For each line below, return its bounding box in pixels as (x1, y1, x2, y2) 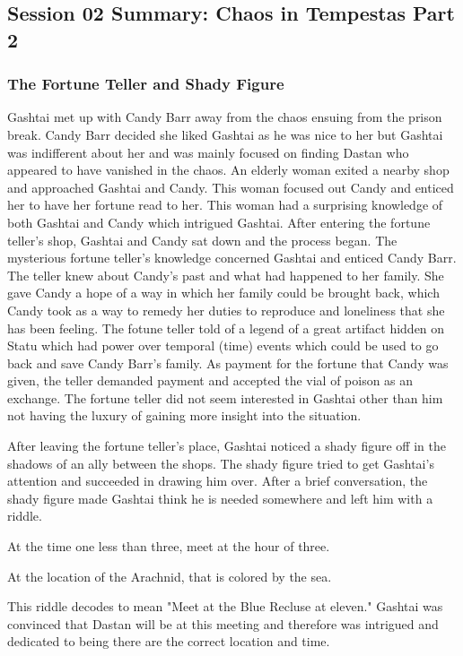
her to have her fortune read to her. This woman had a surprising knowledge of (7, 195, 443, 214)
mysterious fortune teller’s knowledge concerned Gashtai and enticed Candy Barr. (7, 248, 457, 267)
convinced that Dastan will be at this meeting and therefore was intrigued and (7, 614, 439, 633)
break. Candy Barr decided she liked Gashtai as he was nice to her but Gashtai (7, 125, 443, 143)
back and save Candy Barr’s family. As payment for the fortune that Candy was (7, 353, 449, 372)
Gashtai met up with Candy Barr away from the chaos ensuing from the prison (7, 108, 442, 126)
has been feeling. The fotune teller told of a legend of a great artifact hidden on (7, 318, 445, 337)
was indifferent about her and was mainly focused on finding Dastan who (7, 142, 409, 161)
